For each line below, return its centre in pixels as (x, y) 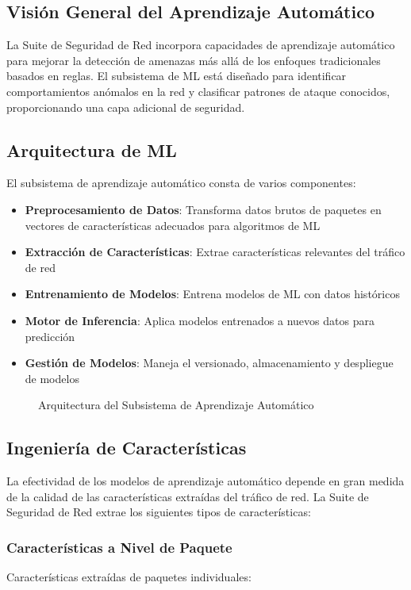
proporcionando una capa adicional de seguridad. (126, 107)
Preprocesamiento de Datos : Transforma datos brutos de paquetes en (203, 209)
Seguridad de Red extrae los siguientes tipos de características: (159, 512)
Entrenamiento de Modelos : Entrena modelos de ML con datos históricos (212, 294)
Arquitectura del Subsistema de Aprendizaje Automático (176, 405)
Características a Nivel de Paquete (119, 547)
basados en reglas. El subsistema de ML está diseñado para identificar (177, 76)
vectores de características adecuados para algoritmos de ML (173, 225)
